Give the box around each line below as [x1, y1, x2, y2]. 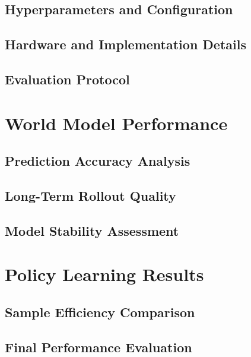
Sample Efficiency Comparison [5, 302, 195, 321]
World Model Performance [5, 110, 228, 135]
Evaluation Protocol [5, 69, 130, 88]
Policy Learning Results [5, 262, 204, 286]
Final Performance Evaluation [5, 337, 192, 356]
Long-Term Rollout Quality [5, 186, 176, 204]
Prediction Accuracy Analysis [5, 151, 190, 170]
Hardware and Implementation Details [5, 35, 246, 53]
